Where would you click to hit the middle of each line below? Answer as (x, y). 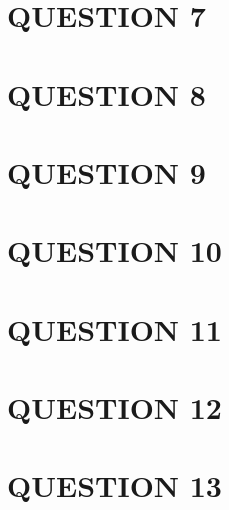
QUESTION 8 (106, 93)
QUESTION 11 (114, 328)
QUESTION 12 (114, 407)
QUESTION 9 (106, 171)
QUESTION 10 (114, 250)
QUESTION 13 (114, 485)
